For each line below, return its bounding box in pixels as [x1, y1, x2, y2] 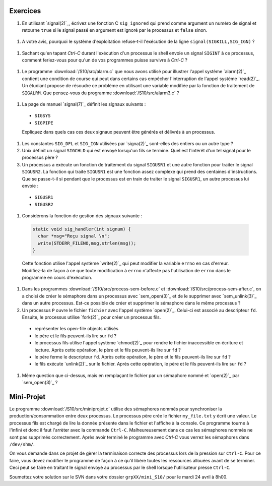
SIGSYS [34, 113, 51, 118]
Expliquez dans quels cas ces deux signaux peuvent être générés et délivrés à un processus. [22, 129, 216, 135]
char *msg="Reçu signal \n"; [38, 233, 110, 239]
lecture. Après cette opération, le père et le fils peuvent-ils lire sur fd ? [34, 347, 181, 353]
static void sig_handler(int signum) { [32, 226, 131, 232]
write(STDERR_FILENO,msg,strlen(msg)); [38, 240, 137, 246]
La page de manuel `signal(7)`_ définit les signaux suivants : [22, 101, 146, 107]
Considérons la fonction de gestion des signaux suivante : [22, 213, 143, 219]
